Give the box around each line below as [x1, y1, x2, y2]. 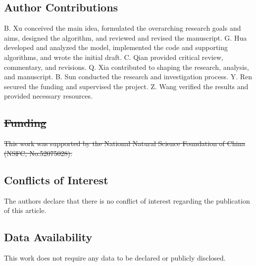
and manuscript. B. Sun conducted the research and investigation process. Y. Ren [4, 71, 253, 82]
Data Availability [4, 229, 93, 245]
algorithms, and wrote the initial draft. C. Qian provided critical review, [4, 52, 223, 62]
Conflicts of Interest [4, 172, 108, 187]
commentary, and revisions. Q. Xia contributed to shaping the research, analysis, [4, 61, 249, 72]
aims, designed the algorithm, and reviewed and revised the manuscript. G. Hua [4, 32, 247, 43]
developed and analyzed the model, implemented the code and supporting [4, 42, 228, 53]
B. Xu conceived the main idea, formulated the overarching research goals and [4, 23, 241, 33]
